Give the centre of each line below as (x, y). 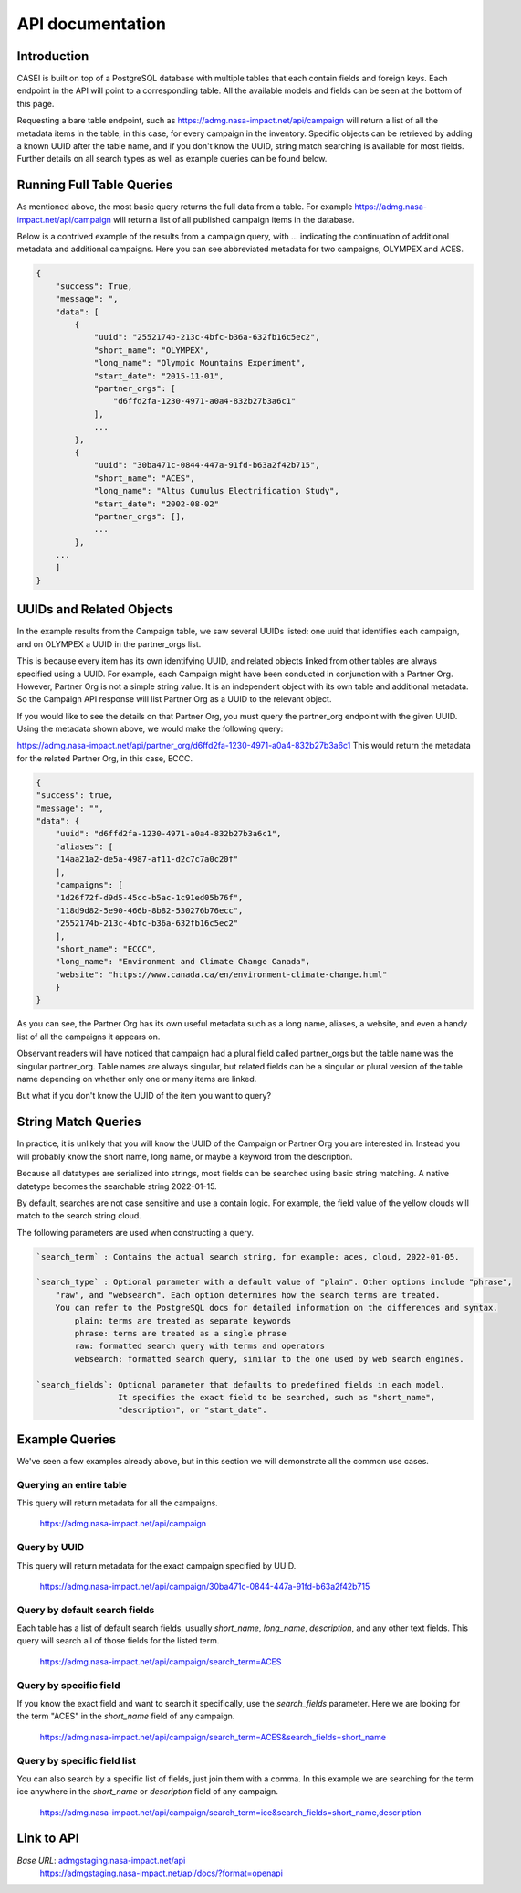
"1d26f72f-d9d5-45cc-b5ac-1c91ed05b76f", (149, 898)
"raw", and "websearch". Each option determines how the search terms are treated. (248, 1295)
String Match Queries (79, 1122)
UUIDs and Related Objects (95, 609)
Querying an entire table (72, 1484)
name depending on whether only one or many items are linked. (137, 1079)
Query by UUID (51, 1547)
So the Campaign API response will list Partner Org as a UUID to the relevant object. (174, 699)
